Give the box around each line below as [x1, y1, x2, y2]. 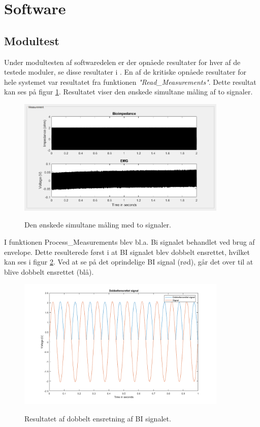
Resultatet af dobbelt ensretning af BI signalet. [24, 413, 171, 423]
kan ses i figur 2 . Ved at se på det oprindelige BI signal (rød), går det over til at [4, 256, 253, 267]
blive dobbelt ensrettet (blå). [4, 266, 94, 277]
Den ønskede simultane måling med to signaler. [24, 219, 172, 230]
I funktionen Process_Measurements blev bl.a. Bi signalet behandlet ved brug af [4, 236, 255, 247]
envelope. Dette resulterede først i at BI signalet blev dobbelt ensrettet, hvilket [4, 246, 250, 257]
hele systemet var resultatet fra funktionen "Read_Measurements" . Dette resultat [4, 76, 256, 87]
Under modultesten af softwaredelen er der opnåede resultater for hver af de [4, 56, 241, 67]
